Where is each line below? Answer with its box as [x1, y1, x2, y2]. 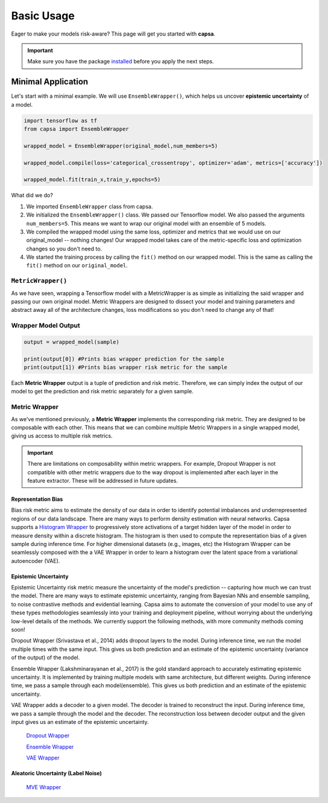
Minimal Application [11, 77, 89, 87]
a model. [11, 101, 33, 108]
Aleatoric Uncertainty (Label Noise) [11, 770, 102, 777]
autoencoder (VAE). [11, 557, 60, 564]
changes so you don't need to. [26, 245, 102, 252]
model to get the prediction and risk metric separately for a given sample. [11, 388, 194, 395]
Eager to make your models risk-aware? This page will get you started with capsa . [11, 30, 216, 37]
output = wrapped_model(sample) [24, 338, 120, 345]
